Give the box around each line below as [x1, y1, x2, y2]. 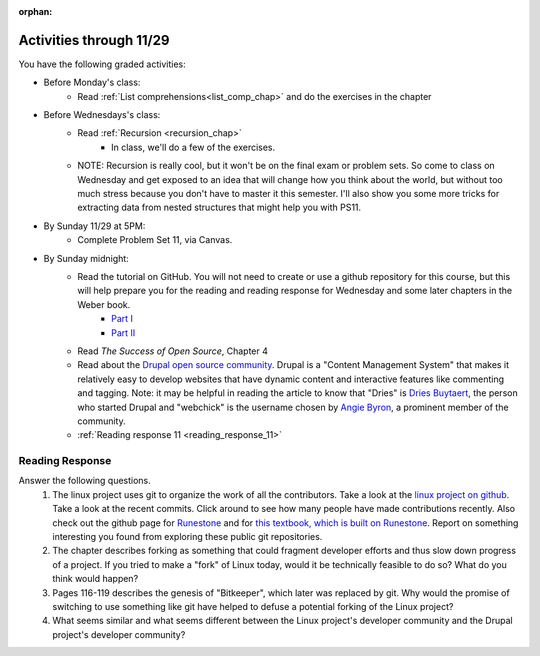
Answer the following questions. [18, 475, 152, 487]
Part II [111, 326, 136, 339]
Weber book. [77, 298, 131, 310]
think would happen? [52, 573, 139, 585]
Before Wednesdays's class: [43, 109, 161, 121]
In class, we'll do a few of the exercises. [111, 141, 276, 153]
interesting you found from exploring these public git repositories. [52, 530, 323, 542]
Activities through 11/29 [18, 31, 170, 49]
